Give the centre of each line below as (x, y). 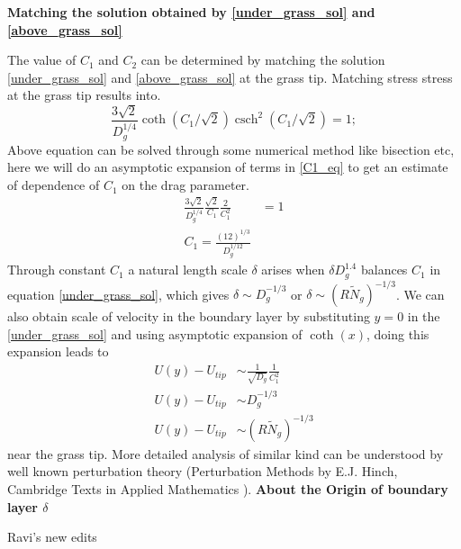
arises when (293, 270)
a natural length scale (188, 270)
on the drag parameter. (185, 185)
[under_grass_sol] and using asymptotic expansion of (155, 333)
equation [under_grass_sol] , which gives (118, 294)
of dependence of (54, 185)
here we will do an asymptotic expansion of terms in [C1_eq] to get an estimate (228, 167)
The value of (42, 60)
